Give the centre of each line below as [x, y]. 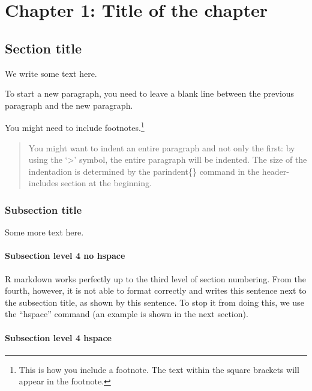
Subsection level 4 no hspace [65, 256]
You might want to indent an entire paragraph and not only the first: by [162, 147]
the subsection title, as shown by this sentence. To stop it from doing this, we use [154, 302]
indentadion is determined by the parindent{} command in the [144, 171]
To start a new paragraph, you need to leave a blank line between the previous [150, 93]
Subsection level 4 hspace [58, 337]
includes [43, 183]
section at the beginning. [106, 183]
